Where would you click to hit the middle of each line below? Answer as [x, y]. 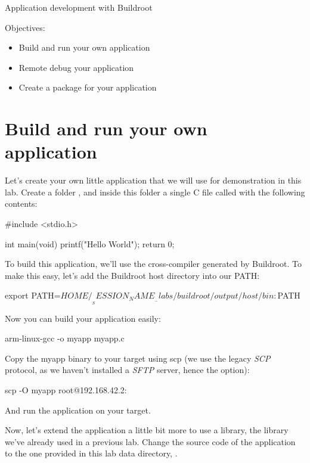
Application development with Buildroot [79, 7]
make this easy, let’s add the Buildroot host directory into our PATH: [132, 275]
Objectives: [25, 27]
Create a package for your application [88, 87]
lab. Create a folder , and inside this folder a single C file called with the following [155, 192]
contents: [21, 203]
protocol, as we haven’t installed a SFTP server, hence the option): [127, 370]
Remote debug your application [76, 67]
